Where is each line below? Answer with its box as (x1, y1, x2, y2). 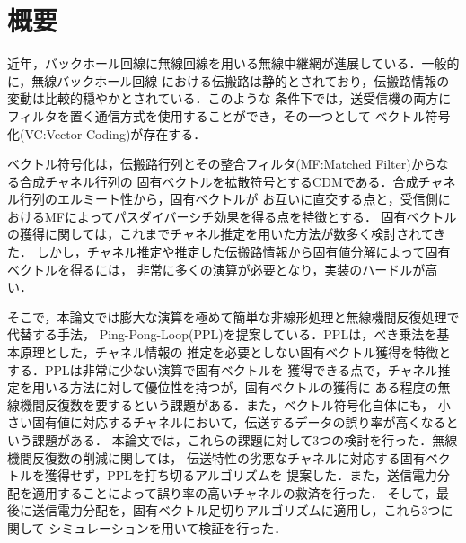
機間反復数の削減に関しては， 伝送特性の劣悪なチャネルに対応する (7, 448, 400, 467)
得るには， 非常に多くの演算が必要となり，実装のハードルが (69, 259, 426, 278)
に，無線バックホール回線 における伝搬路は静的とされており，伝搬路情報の (7, 71, 450, 90)
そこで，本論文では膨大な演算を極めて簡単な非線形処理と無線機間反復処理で (7, 307, 460, 326)
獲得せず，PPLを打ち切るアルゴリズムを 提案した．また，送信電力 (44, 466, 438, 485)
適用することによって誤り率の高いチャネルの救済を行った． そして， (31, 483, 436, 502)
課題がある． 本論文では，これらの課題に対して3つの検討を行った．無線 (31, 431, 458, 449)
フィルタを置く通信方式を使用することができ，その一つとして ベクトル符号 (7, 106, 451, 125)
